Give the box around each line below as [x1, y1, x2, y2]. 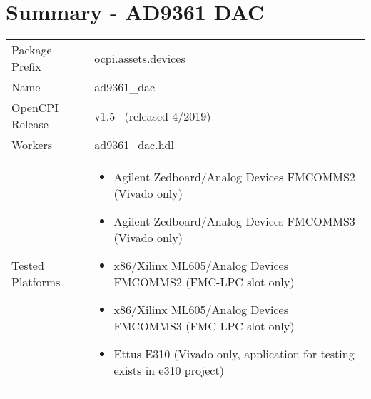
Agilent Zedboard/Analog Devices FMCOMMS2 [113, 168, 355, 186]
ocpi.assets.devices [94, 49, 185, 66]
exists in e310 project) [113, 362, 224, 379]
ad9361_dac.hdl [94, 136, 174, 153]
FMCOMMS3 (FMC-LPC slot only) [113, 318, 295, 335]
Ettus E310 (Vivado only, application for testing [113, 345, 355, 363]
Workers [11, 136, 53, 153]
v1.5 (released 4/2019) [94, 107, 211, 124]
